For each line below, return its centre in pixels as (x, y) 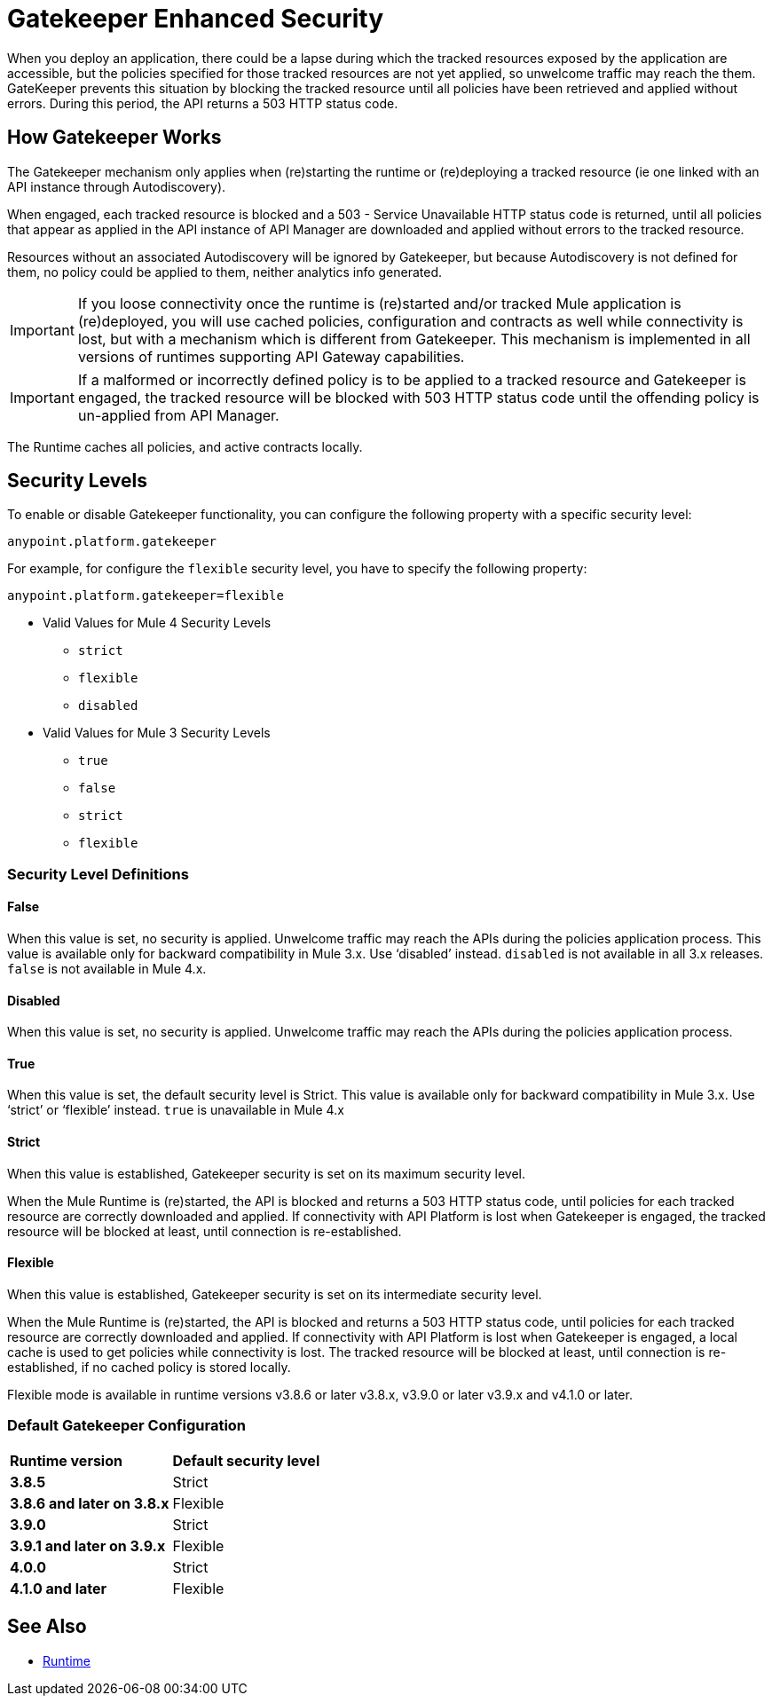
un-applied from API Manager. (178, 415)
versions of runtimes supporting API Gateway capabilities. (271, 356)
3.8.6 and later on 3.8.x (90, 1503)
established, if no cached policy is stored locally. (149, 1367)
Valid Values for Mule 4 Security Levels (157, 623)
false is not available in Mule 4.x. (107, 969)
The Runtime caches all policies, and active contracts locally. (185, 446)
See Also (47, 1627)
